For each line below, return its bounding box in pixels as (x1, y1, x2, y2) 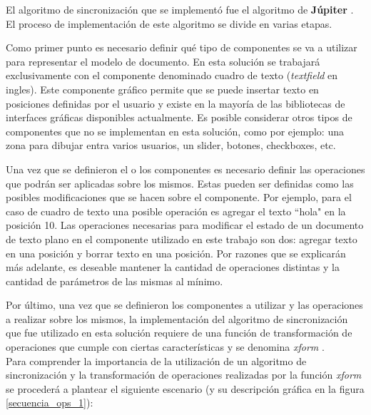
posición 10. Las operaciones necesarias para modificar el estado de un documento (6, 217, 364, 232)
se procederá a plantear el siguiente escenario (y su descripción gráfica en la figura (6, 381, 365, 396)
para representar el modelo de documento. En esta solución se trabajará (6, 53, 320, 68)
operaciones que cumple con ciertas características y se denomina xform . (6, 339, 325, 354)
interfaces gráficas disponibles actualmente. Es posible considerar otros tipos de (6, 110, 352, 125)
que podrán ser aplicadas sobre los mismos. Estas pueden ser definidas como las (6, 175, 354, 190)
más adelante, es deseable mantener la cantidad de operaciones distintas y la (6, 260, 340, 275)
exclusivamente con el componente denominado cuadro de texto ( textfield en (6, 68, 338, 83)
